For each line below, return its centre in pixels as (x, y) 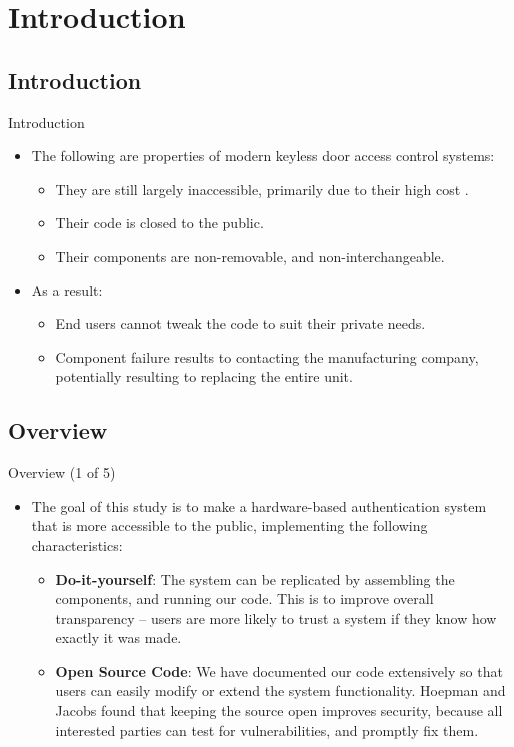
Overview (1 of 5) (62, 472)
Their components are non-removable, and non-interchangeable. (250, 255)
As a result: (67, 289)
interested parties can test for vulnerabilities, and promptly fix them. (267, 729)
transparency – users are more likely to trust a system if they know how (276, 617)
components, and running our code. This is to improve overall (244, 598)
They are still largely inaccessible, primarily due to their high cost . (262, 188)
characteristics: (77, 544)
